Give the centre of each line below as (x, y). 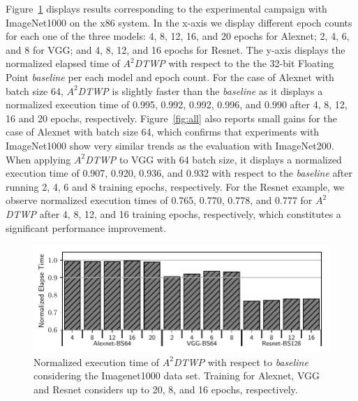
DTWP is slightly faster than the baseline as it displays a (200, 90)
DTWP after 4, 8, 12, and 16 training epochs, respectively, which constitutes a (173, 213)
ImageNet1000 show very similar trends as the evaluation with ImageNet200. (170, 145)
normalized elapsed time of (63, 63)
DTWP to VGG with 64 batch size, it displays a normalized (214, 159)
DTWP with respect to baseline (241, 362)
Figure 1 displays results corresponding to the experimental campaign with (166, 8)
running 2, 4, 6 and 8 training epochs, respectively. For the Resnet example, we (175, 186)
